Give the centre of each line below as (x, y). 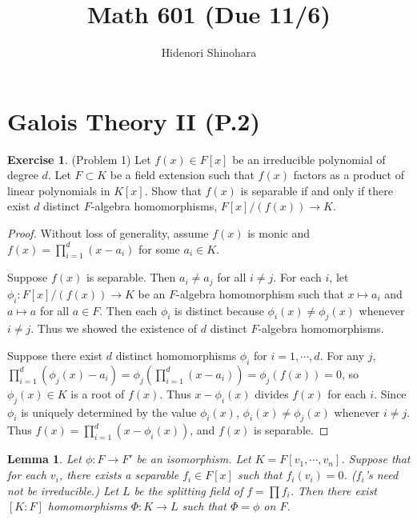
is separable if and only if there (317, 190)
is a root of (98, 393)
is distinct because (219, 310)
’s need (381, 475)
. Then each (128, 310)
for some (159, 248)
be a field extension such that (182, 175)
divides (272, 393)
